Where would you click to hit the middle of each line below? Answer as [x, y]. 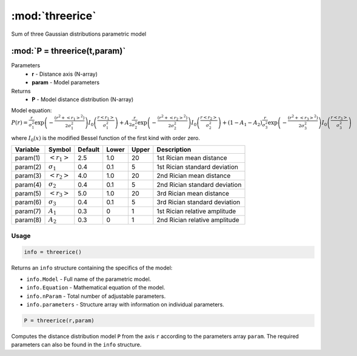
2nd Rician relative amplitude [198, 220]
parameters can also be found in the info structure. [76, 344]
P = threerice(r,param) [59, 321]
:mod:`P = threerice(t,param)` [68, 51]
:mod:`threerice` [54, 16]
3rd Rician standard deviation [199, 202]
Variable [27, 150]
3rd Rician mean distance [193, 193]
